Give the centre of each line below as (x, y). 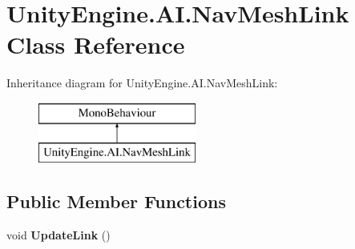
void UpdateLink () (58, 235)
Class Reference (96, 44)
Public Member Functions (116, 201)
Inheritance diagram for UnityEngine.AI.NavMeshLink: (142, 83)
